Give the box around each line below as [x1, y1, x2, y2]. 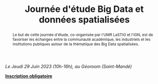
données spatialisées [39, 14, 130, 25]
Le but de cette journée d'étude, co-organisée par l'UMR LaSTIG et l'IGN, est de [12, 32, 153, 37]
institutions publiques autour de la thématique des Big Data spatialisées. [12, 41, 139, 47]
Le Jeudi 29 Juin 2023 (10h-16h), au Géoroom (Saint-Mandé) [5, 63, 132, 69]
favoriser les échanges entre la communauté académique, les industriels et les [12, 36, 150, 42]
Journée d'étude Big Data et [25, 3, 144, 15]
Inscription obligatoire [5, 73, 53, 79]
